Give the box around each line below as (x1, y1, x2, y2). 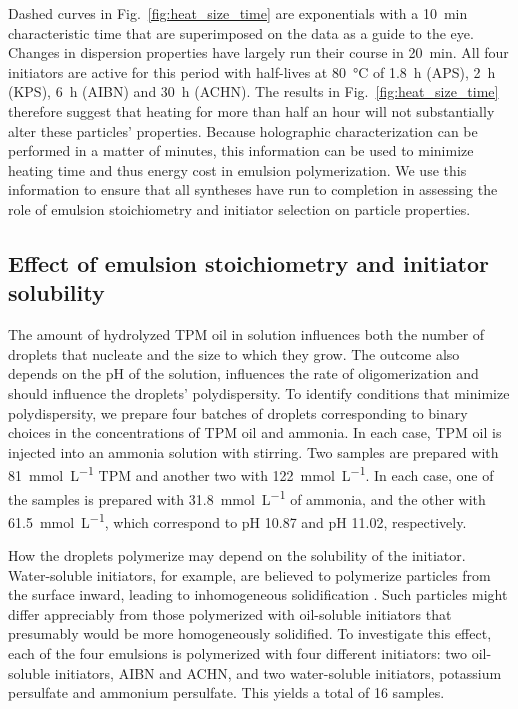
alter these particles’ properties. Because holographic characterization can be (8, 120, 478, 141)
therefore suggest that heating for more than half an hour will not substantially (8, 100, 495, 121)
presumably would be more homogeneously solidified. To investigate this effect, (8, 623, 492, 644)
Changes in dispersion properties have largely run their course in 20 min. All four (8, 42, 509, 63)
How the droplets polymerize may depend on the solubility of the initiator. (8, 545, 466, 566)
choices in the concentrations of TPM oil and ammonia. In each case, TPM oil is (8, 422, 502, 443)
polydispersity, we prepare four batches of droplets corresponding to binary (8, 402, 468, 423)
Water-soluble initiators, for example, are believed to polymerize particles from (8, 564, 491, 585)
